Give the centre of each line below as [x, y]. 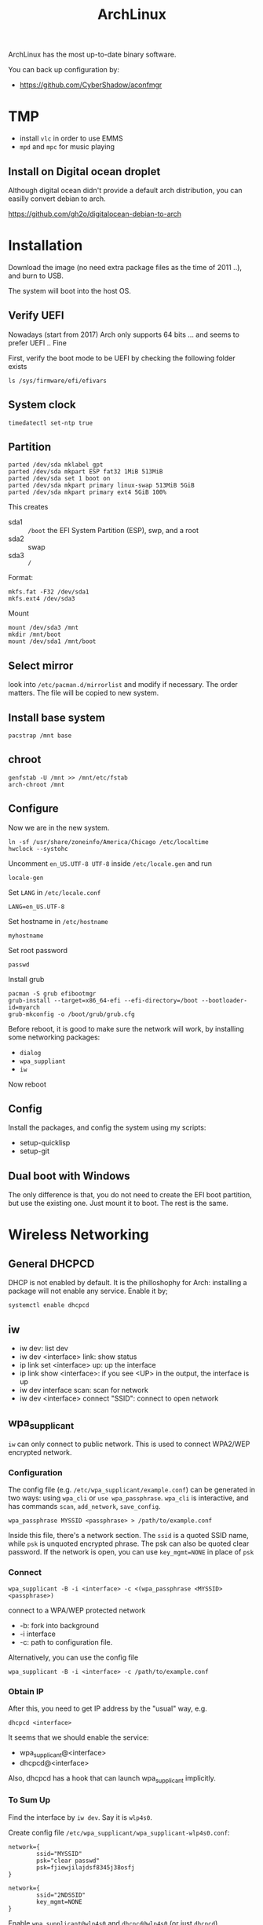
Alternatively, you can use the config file [73, 1657]
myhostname [26, 936]
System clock [42, 405]
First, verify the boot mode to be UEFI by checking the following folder [122, 358]
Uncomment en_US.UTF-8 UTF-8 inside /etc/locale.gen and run [110, 863]
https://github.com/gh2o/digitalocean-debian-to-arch [95, 214]
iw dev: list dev [44, 1348]
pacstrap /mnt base [40, 736]
